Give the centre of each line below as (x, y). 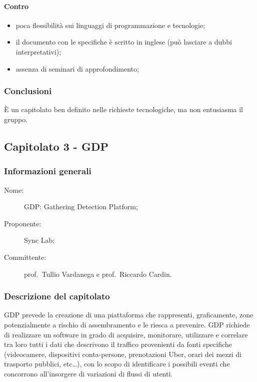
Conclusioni (28, 91)
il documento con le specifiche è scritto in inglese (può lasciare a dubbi (124, 42)
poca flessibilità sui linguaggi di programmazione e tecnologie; (110, 25)
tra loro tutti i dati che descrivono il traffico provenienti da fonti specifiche (118, 344)
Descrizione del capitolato (57, 296)
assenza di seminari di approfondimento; (77, 68)
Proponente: (23, 223)
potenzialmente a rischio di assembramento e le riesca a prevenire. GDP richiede (127, 324)
